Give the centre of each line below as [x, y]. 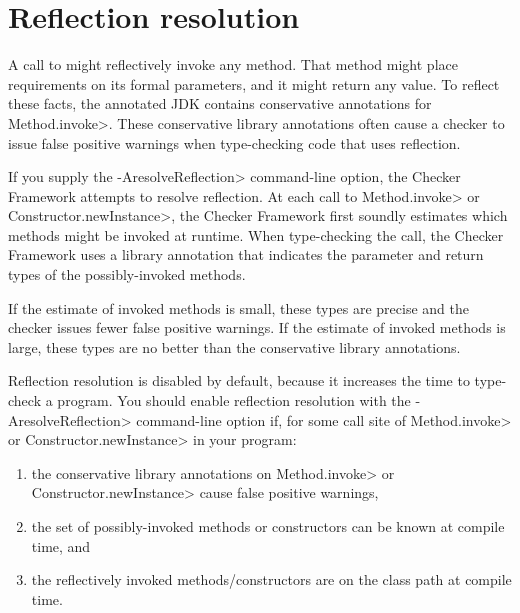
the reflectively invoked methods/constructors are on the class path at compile [271, 579]
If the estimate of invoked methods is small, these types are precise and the [238, 307]
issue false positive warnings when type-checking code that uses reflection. [234, 142]
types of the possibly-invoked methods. [127, 274]
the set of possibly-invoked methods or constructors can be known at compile [268, 526]
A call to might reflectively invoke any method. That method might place [233, 64]
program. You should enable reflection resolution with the [234, 400]
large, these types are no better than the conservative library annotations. [234, 346]
